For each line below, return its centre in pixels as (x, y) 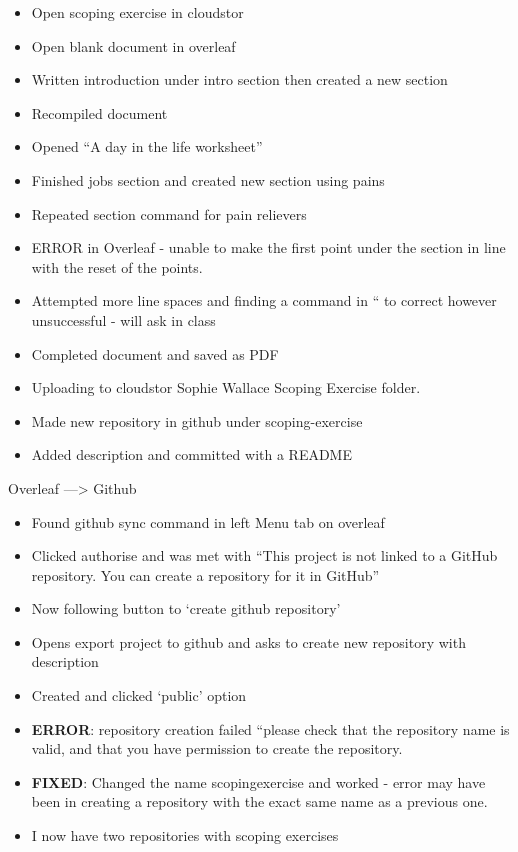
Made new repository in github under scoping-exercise (197, 420)
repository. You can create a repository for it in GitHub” (205, 574)
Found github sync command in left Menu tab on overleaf (208, 521)
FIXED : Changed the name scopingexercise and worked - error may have (258, 781)
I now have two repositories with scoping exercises (185, 835)
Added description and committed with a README (191, 454)
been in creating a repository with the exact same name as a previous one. (259, 801)
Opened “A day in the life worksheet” (147, 146)
